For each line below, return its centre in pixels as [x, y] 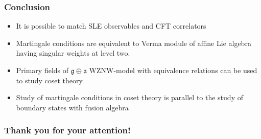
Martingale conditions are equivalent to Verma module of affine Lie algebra [134, 43]
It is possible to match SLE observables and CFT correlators [111, 26]
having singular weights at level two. [73, 53]
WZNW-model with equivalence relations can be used [173, 70]
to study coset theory [49, 80]
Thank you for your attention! [67, 130]
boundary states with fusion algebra [72, 107]
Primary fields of [42, 70]
